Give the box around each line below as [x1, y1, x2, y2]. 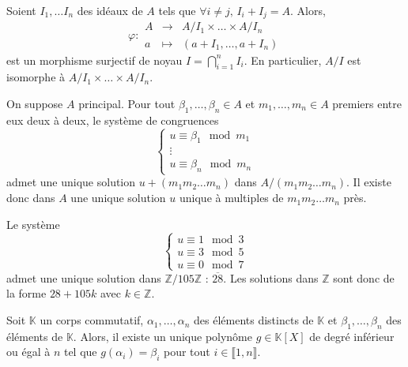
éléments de [6, 328, 63, 344]
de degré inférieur [309, 328, 395, 344]
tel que [63, 343, 97, 360]
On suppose [6, 95, 63, 111]
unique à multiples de [179, 189, 284, 206]
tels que [158, 2, 196, 18]
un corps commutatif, [40, 312, 144, 328]
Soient [6, 2, 36, 18]
